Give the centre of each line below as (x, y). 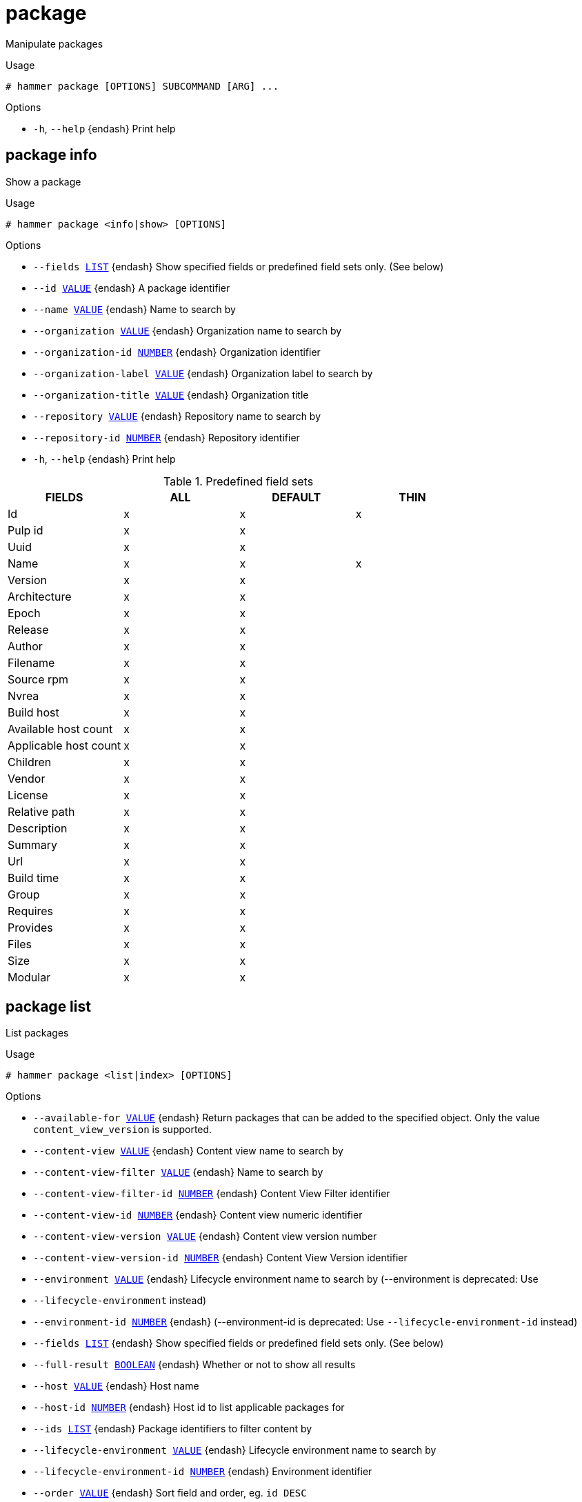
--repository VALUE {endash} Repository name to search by (177, 416)
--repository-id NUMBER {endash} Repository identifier (167, 437)
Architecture (40, 596)
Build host (33, 712)
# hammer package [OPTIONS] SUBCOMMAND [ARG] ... (142, 86)
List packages (37, 1033)
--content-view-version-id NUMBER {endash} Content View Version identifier (220, 1258)
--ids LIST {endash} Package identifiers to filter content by (173, 1429)
